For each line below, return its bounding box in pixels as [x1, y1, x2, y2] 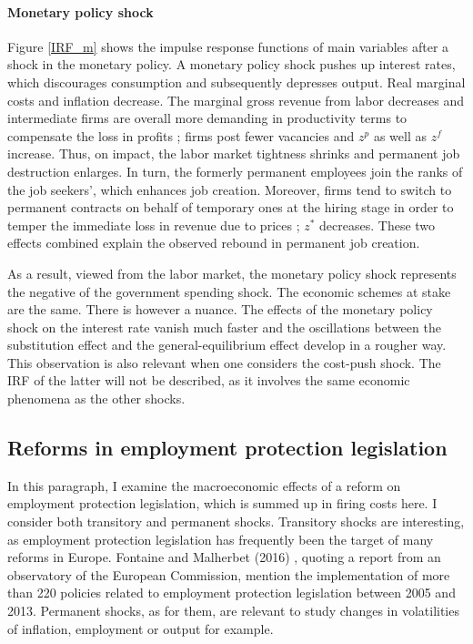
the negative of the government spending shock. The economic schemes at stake [7, 281, 451, 301]
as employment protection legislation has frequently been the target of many [7, 529, 434, 548]
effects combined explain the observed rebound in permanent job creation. [7, 233, 420, 252]
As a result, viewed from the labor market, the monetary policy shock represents [7, 263, 457, 282]
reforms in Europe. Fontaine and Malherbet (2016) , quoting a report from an [7, 547, 441, 567]
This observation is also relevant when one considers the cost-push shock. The [7, 353, 441, 372]
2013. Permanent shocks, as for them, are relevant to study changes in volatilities [7, 601, 459, 620]
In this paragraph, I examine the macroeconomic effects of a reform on [7, 475, 401, 495]
